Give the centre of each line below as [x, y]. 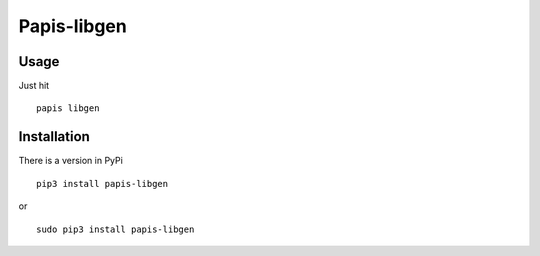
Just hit [34, 86]
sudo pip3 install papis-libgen [115, 229]
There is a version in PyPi [71, 161]
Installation [54, 136]
